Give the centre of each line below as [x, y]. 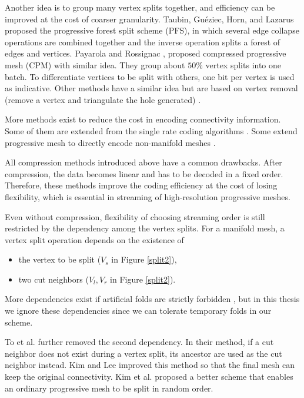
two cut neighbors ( [54, 279]
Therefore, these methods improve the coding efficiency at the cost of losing [141, 185]
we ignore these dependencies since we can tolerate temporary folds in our [138, 311]
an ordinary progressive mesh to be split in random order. [109, 388]
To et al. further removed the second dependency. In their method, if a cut [139, 342]
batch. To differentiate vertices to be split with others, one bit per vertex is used [150, 76]
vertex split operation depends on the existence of [94, 239]
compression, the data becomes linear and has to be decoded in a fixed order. [144, 173]
